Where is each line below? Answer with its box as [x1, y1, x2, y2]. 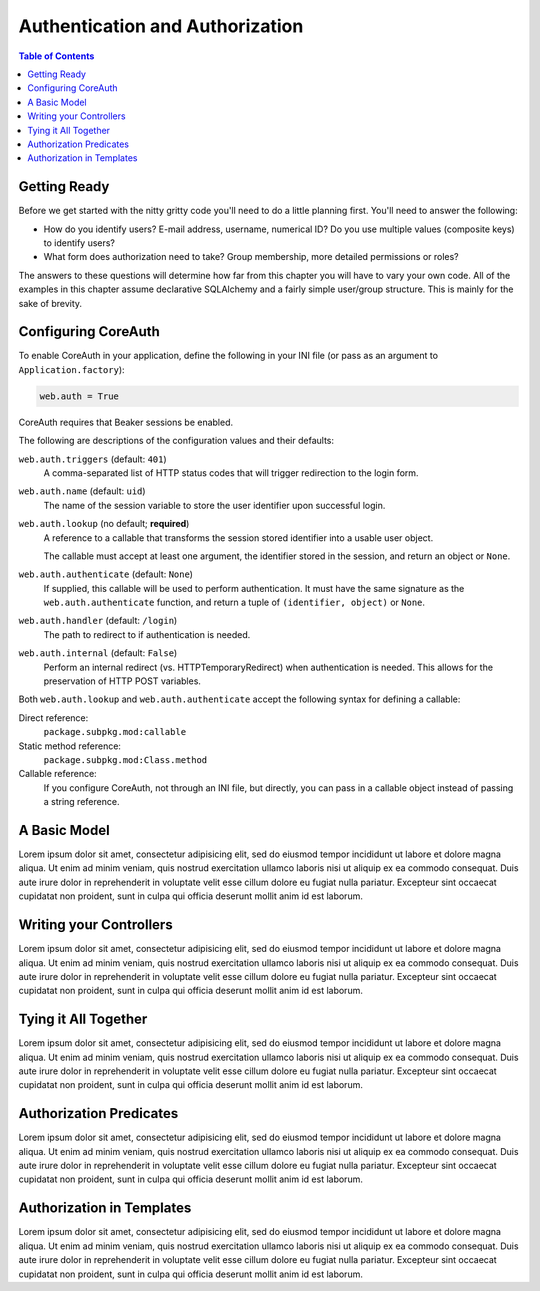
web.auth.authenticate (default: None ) [18, 568, 194, 580]
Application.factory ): [18, 363, 125, 375]
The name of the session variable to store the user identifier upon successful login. [43, 499, 386, 511]
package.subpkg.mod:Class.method [43, 755, 208, 765]
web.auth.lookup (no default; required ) [18, 518, 190, 530]
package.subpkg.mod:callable [43, 726, 187, 738]
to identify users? [43, 236, 115, 249]
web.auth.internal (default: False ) [18, 647, 178, 659]
